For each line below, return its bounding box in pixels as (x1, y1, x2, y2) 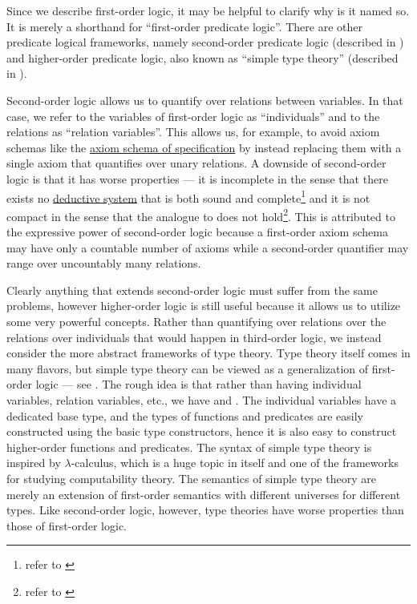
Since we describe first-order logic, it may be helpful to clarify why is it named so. (6, 2, 410, 18)
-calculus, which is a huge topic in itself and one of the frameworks (71, 454, 399, 471)
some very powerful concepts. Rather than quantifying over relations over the (6, 313, 387, 329)
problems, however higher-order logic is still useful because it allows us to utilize (6, 297, 401, 314)
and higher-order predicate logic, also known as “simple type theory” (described (6, 49, 399, 66)
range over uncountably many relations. (6, 255, 201, 272)
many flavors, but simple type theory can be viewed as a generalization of (6, 360, 369, 376)
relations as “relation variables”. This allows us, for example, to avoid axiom (6, 123, 380, 140)
